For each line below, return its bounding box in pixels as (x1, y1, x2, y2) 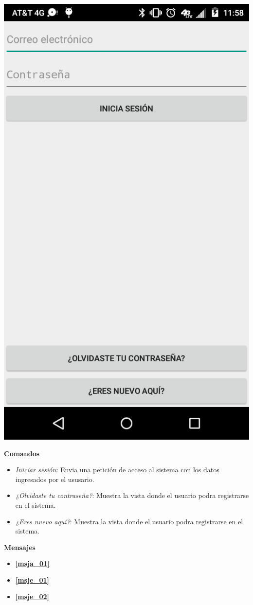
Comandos (4, 448, 40, 458)
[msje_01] (15, 574, 50, 585)
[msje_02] (15, 591, 50, 601)
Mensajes (4, 542, 36, 552)
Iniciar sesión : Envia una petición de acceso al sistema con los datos (15, 464, 219, 475)
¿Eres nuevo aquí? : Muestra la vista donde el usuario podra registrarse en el (15, 516, 243, 526)
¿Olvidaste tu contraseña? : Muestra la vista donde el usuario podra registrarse (15, 490, 249, 500)
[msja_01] (15, 558, 50, 569)
